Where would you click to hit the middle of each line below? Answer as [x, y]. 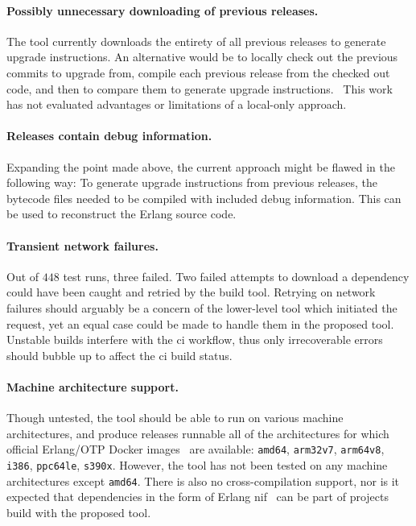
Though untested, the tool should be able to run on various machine [175, 418]
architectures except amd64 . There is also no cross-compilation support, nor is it [203, 480]
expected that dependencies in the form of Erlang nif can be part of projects [198, 497]
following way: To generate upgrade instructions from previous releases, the [192, 182]
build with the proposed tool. [79, 512]
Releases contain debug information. [109, 136]
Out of [23, 276]
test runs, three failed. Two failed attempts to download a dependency [236, 276]
